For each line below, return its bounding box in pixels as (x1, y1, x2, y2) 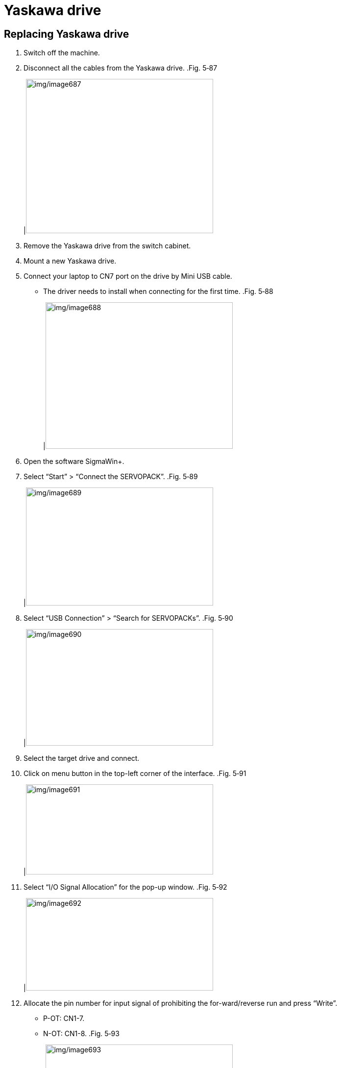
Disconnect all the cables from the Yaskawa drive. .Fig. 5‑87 (24, 64, 218, 73)
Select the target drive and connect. (24, 754, 140, 763)
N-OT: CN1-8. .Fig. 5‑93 (43, 1029, 120, 1038)
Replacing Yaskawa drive (4, 27, 129, 40)
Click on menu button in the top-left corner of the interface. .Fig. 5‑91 (24, 769, 246, 778)
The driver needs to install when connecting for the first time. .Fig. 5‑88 (43, 287, 273, 296)
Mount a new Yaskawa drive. (24, 257, 117, 266)
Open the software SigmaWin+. (24, 457, 124, 466)
